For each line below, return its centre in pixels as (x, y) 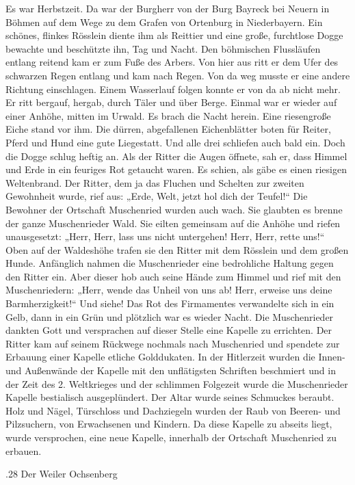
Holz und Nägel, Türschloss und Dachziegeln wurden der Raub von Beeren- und (173, 410)
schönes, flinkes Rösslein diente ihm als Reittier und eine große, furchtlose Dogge (174, 35)
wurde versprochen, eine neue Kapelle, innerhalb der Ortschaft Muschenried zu (171, 437)
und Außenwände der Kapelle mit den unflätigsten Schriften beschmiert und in (171, 370)
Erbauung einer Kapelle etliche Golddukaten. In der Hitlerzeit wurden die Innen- (175, 357)
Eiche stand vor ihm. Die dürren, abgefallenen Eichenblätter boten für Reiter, (168, 129)
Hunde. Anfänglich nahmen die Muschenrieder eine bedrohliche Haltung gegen (170, 263)
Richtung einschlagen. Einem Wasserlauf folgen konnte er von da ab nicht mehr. (173, 89)
